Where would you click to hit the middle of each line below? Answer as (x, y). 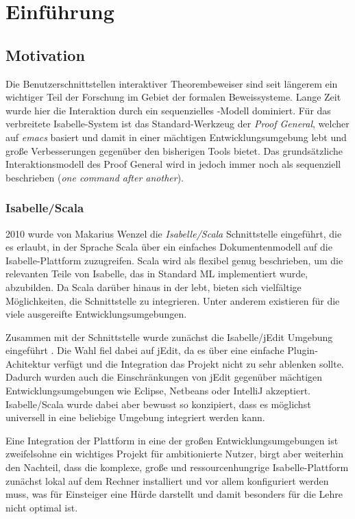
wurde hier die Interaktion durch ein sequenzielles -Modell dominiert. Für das (168, 110)
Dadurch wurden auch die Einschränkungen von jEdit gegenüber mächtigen (164, 377)
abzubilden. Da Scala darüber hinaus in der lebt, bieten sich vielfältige (154, 287)
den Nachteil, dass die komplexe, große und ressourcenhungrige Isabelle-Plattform (177, 467)
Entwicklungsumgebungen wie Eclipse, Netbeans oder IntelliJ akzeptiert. (158, 391)
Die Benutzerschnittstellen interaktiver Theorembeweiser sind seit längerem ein (172, 83)
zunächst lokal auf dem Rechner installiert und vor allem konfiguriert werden (167, 480)
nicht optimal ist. (42, 507)
